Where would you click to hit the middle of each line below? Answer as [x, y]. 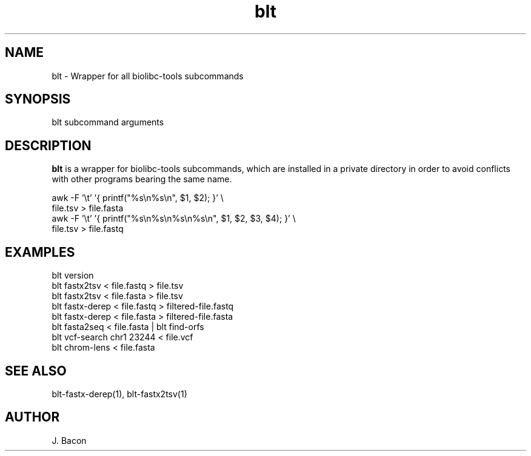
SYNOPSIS [38, 99]
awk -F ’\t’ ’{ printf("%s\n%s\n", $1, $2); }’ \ [138, 198]
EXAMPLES [40, 252]
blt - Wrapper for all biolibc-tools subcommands [148, 76]
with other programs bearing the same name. [142, 179]
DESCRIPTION [48, 145]
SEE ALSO [36, 371]
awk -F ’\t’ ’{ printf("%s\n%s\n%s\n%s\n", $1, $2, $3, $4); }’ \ [174, 219]
